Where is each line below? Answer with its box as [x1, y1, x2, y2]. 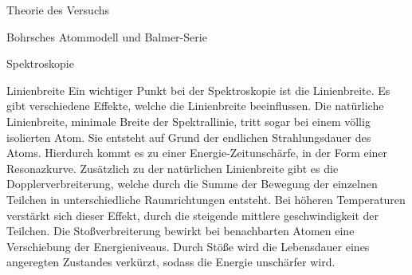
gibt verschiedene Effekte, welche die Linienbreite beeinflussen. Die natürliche [6, 97, 384, 114]
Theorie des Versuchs [6, 2, 110, 18]
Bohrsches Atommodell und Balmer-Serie [6, 28, 207, 45]
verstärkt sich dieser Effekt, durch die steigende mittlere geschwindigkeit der [6, 206, 379, 223]
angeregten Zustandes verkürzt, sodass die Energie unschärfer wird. [6, 253, 335, 270]
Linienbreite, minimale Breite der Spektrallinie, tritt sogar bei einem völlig [6, 112, 371, 129]
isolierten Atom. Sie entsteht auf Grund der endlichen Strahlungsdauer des [6, 128, 371, 145]
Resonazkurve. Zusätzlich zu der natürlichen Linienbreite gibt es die [6, 159, 339, 176]
